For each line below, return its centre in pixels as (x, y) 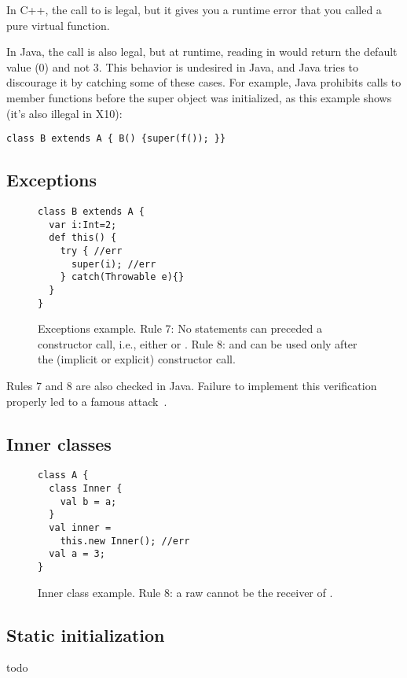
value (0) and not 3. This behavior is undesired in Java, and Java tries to (183, 66)
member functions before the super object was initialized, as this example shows (199, 97)
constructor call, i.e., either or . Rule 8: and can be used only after (198, 343)
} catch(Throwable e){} (122, 277)
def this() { (83, 238)
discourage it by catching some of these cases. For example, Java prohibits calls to (204, 82)
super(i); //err (114, 264)
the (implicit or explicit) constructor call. (137, 359)
